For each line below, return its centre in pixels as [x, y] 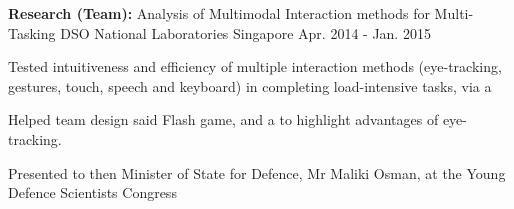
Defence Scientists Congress [92, 192]
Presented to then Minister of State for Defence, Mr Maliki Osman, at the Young [257, 172]
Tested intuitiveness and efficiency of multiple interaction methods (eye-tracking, [255, 66]
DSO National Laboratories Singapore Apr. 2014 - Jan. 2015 [245, 32]
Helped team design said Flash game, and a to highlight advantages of [223, 119]
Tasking [32, 32]
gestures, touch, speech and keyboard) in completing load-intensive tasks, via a [250, 85]
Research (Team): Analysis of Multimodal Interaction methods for [219, 13]
